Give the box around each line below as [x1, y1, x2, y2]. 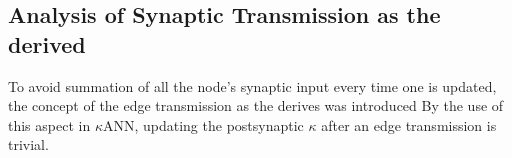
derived [8, 28, 86, 59]
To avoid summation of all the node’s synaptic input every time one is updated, [8, 75, 497, 96]
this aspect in [8, 114, 91, 135]
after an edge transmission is [321, 114, 497, 135]
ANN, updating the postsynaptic [102, 114, 304, 135]
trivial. [8, 134, 49, 155]
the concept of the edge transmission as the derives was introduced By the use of [8, 95, 504, 116]
